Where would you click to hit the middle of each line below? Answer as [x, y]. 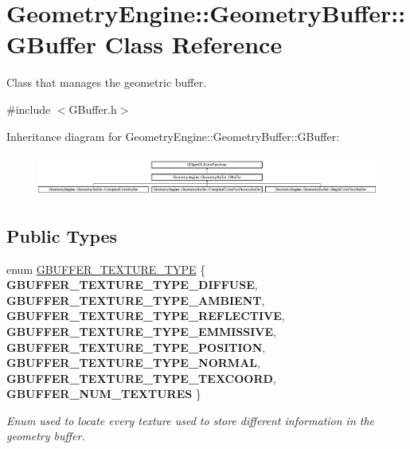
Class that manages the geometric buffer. [107, 82]
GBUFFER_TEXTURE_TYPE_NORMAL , [133, 363]
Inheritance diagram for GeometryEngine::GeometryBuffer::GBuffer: [173, 136]
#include [29, 109]
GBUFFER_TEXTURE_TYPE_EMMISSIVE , [142, 331]
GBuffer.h [93, 109]
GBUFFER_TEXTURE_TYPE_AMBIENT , [136, 300]
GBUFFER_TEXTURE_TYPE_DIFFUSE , [132, 285]
